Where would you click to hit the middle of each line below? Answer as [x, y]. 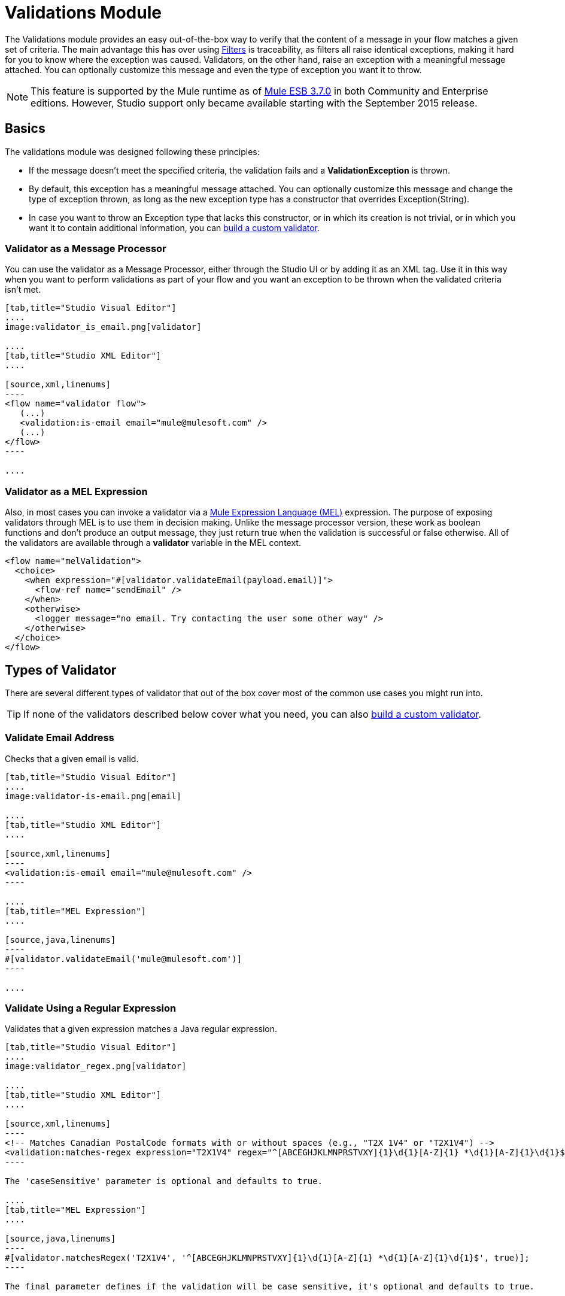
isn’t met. [23, 290]
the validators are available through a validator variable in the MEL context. [153, 543]
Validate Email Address [60, 738]
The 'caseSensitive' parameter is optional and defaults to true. [164, 1181]
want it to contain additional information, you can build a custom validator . [174, 227]
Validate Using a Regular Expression [91, 1008]
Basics [25, 129]
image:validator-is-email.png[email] [93, 796]
